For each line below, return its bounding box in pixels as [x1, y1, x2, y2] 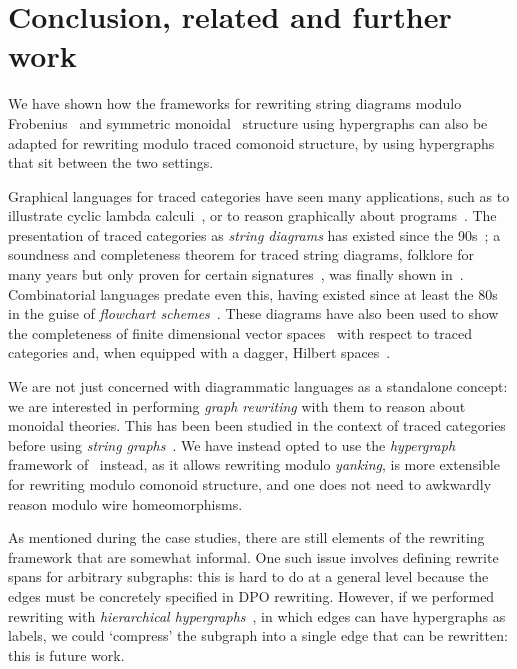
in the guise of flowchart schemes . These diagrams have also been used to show [8, 303, 499, 324]
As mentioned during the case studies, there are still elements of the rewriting [8, 527, 485, 548]
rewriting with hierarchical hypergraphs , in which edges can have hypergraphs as [8, 605, 506, 626]
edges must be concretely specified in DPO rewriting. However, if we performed [8, 585, 495, 606]
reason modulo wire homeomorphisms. [8, 493, 243, 514]
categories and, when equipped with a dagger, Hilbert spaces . [8, 342, 391, 363]
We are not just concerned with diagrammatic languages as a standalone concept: [8, 376, 508, 397]
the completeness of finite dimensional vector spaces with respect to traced [8, 322, 473, 343]
